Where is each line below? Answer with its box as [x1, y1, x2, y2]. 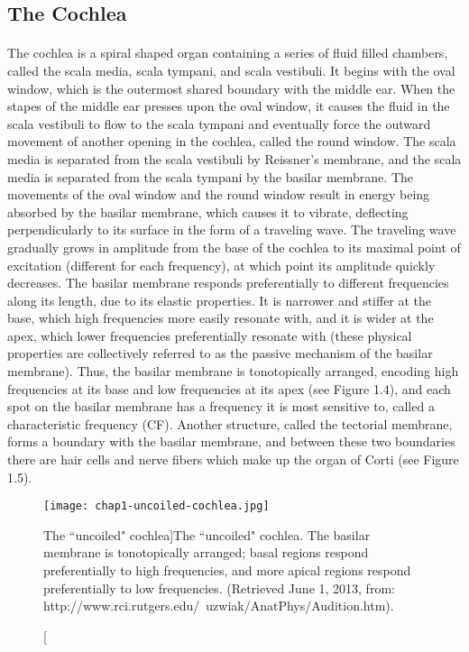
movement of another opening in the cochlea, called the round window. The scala [7, 132, 456, 151]
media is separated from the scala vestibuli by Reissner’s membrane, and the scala [7, 149, 462, 168]
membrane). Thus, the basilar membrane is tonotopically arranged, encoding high [7, 362, 459, 381]
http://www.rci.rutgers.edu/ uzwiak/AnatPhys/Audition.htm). [43, 596, 394, 615]
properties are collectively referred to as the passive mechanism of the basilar [7, 344, 433, 363]
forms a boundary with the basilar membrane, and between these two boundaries [7, 432, 455, 451]
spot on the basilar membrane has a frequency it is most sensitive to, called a [7, 397, 435, 416]
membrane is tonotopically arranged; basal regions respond [43, 543, 369, 562]
